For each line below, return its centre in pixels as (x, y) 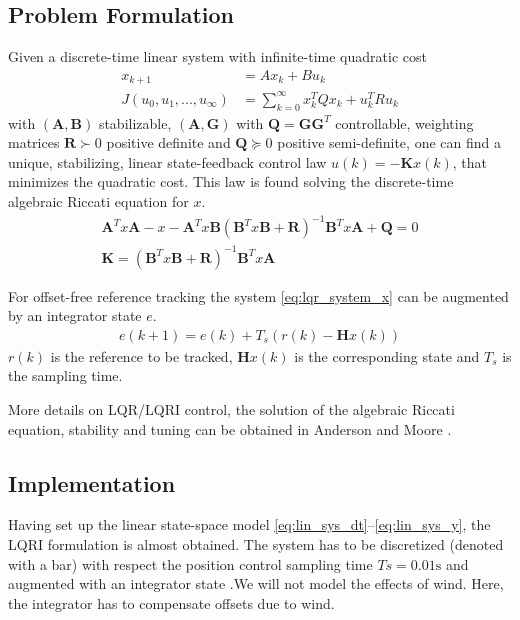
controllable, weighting (404, 122)
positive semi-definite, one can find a (389, 142)
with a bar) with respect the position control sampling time (190, 563)
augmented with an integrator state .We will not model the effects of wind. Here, (256, 583)
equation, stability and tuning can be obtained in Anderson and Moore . (230, 428)
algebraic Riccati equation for (98, 200)
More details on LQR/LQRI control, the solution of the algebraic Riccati (231, 409)
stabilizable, (135, 122)
